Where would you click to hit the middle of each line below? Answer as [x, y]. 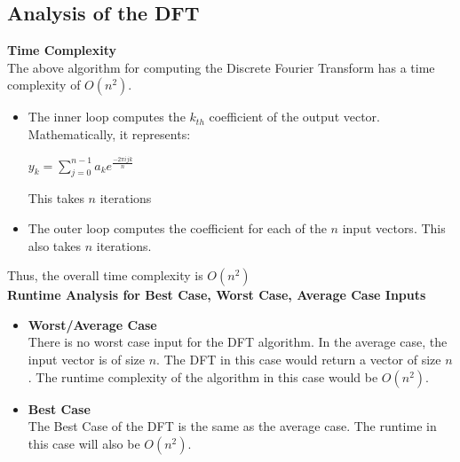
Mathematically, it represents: [109, 133]
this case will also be [84, 443]
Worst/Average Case [92, 324]
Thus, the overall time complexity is [105, 275]
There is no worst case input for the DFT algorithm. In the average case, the [238, 342]
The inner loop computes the [107, 117]
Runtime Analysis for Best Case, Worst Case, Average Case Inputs [217, 295]
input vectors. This [394, 228]
